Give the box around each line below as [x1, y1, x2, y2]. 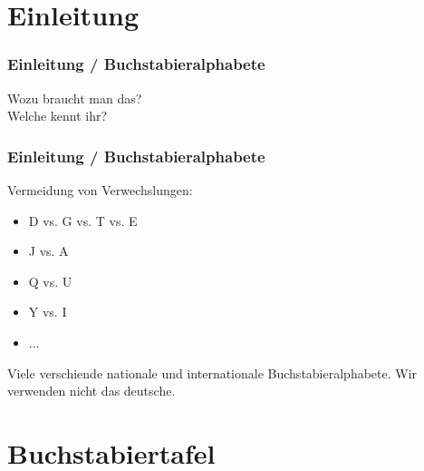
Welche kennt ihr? [7, 106, 108, 125]
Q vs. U [28, 271, 72, 290]
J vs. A [28, 241, 69, 260]
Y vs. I [28, 302, 67, 321]
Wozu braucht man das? [7, 88, 142, 107]
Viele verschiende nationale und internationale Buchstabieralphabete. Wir [7, 363, 418, 382]
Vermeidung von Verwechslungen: [7, 181, 193, 199]
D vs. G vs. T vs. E [28, 211, 138, 230]
